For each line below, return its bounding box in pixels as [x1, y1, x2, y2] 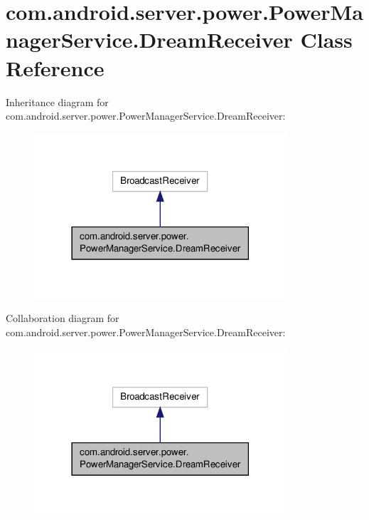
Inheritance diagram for [6, 94, 109, 109]
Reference [6, 53, 105, 82]
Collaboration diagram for [6, 311, 119, 326]
